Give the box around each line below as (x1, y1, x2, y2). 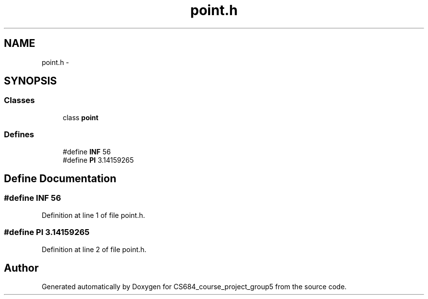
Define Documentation (4, 172, 116, 185)
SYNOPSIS (4, 75, 57, 87)
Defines (4, 129, 34, 140)
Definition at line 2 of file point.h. (42, 245, 147, 254)
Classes (4, 95, 35, 106)
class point (63, 113, 99, 122)
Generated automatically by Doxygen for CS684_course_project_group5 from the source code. (42, 282, 347, 291)
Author (4, 261, 39, 274)
